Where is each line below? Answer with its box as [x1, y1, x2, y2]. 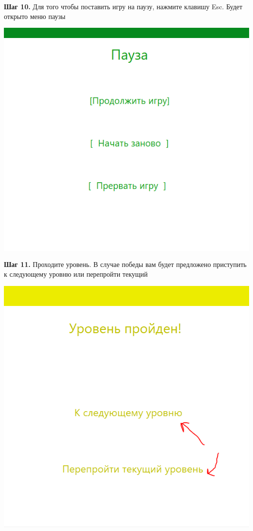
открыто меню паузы [4, 11, 66, 21]
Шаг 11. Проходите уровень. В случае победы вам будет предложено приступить [4, 259, 247, 269]
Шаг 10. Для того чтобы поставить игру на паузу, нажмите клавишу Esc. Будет [4, 1, 243, 11]
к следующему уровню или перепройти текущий [4, 269, 148, 279]
